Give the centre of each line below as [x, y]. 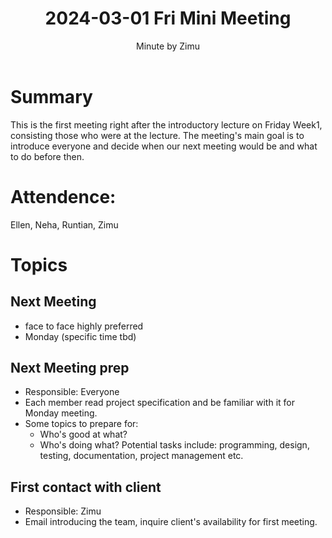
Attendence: [63, 196]
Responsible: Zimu [63, 511]
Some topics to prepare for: [81, 424]
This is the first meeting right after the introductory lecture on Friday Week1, [166, 124]
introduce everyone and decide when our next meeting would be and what [164, 146]
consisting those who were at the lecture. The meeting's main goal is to [157, 135]
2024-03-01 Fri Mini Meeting [168, 18]
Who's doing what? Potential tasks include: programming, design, [174, 445]
